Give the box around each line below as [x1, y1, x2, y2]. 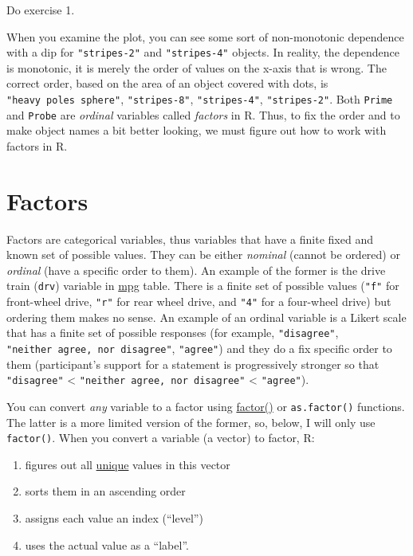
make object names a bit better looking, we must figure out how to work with [6, 122, 387, 139]
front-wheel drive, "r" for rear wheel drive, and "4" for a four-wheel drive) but [6, 293, 391, 310]
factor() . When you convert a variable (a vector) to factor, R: [6, 429, 315, 446]
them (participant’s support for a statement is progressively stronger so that [6, 355, 380, 372]
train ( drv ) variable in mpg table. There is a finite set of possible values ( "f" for [6, 277, 399, 294]
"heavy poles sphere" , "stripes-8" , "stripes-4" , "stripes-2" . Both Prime [6, 91, 393, 108]
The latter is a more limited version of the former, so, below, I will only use [6, 413, 376, 430]
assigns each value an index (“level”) [25, 510, 203, 526]
